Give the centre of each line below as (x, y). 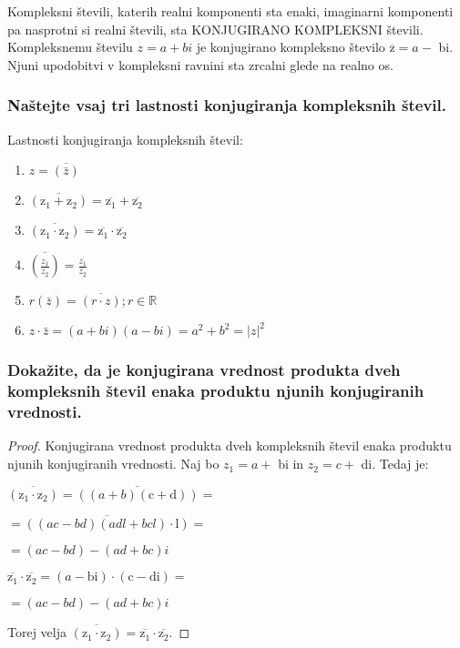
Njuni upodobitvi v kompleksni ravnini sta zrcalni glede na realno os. (200, 64)
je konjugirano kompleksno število (291, 47)
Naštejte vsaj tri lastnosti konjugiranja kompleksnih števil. (227, 105)
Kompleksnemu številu (70, 47)
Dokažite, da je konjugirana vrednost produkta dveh (204, 370)
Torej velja (37, 632)
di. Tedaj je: (395, 464)
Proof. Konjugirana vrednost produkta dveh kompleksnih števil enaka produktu (230, 445)
